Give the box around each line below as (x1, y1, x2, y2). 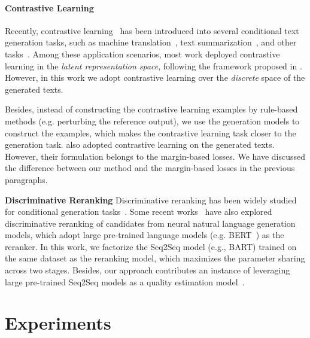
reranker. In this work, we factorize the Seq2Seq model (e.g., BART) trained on (5, 240, 297, 252)
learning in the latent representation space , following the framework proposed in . (5, 59, 302, 72)
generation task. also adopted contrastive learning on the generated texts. (5, 138, 275, 151)
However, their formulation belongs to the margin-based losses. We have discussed (5, 150, 306, 162)
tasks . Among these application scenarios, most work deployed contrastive (5, 47, 280, 60)
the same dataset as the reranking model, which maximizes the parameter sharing (5, 252, 305, 264)
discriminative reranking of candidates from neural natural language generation (5, 217, 296, 229)
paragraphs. (5, 173, 48, 185)
